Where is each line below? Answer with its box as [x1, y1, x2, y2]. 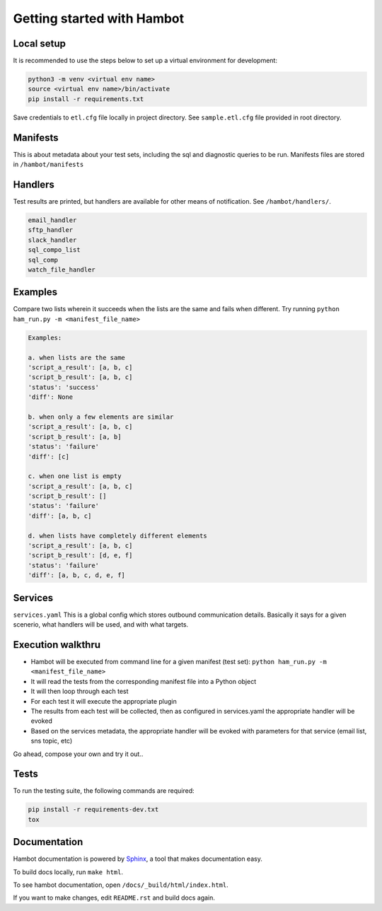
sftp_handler [28, 226, 74, 234]
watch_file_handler [28, 265, 95, 274]
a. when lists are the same [28, 354, 125, 361]
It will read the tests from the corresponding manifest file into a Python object [30, 677, 257, 685]
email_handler [28, 216, 77, 224]
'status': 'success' [28, 383, 99, 391]
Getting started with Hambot [13, 11, 185, 26]
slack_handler [28, 236, 77, 244]
